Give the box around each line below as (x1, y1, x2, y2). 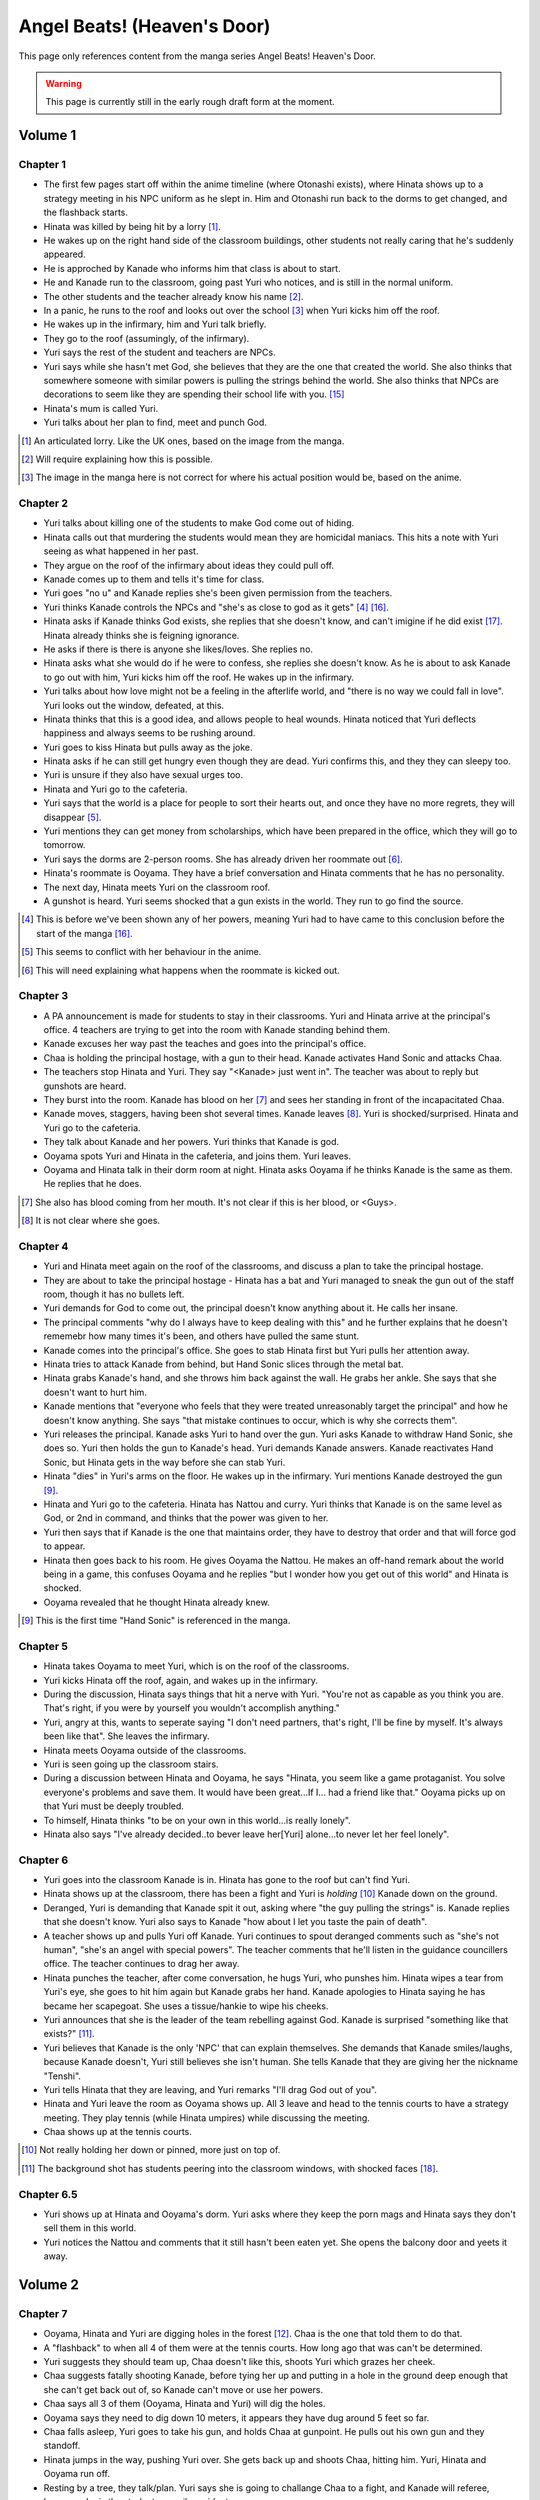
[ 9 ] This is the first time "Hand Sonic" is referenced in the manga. (21, 1615, 291, 1627)
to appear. (43, 1540, 86, 1552)
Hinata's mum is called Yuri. (43, 402, 159, 414)
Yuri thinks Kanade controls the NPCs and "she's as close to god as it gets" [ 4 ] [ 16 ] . (43, 601, 389, 613)
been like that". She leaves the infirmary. (43, 1730, 210, 1742)
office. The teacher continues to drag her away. (43, 1958, 240, 1970)
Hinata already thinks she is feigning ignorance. (43, 629, 240, 641)
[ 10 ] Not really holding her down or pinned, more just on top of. (21, 2144, 281, 2156)
